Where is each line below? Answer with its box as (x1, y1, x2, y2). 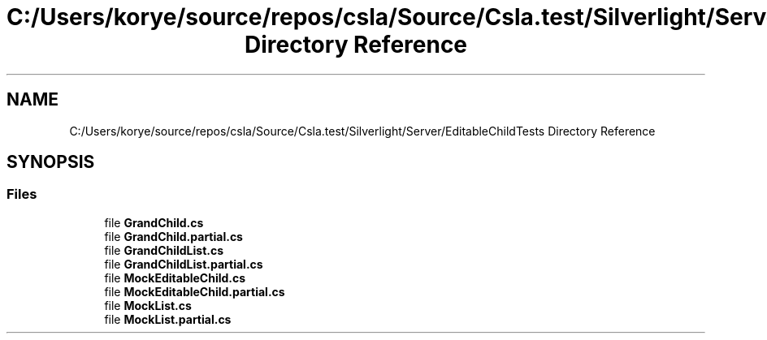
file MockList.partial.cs (104, 312, 232, 326)
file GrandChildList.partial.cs (104, 256, 263, 271)
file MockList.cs (104, 298, 192, 312)
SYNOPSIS (6, 152, 95, 173)
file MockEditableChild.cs (104, 270, 246, 285)
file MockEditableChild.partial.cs (104, 284, 285, 299)
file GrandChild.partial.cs (104, 229, 243, 243)
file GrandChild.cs (104, 215, 204, 230)
